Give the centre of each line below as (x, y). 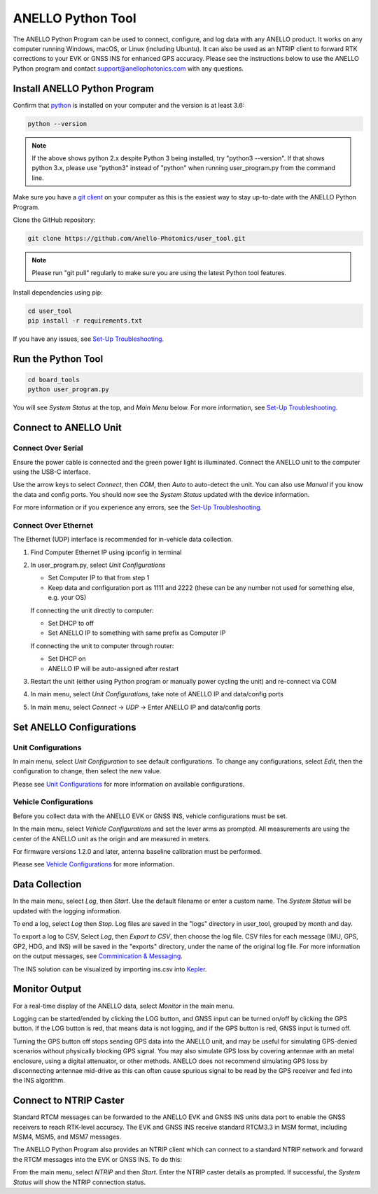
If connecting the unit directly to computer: (92, 610)
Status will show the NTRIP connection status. (79, 1182)
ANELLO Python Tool (75, 18)
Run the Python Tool (58, 359)
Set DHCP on (67, 659)
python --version (57, 124)
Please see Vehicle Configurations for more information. (94, 864)
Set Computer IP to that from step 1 (99, 578)
